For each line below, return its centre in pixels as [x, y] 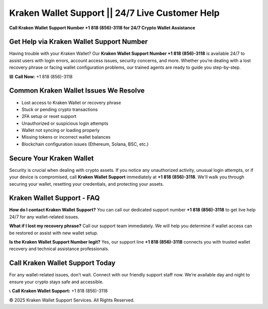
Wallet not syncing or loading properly [61, 130]
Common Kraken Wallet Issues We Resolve [77, 91]
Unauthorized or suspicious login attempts [65, 123]
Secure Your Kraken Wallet [51, 158]
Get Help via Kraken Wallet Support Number [78, 42]
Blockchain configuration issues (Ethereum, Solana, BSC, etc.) [85, 144]
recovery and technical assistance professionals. [59, 249]
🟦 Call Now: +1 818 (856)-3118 [41, 76]
